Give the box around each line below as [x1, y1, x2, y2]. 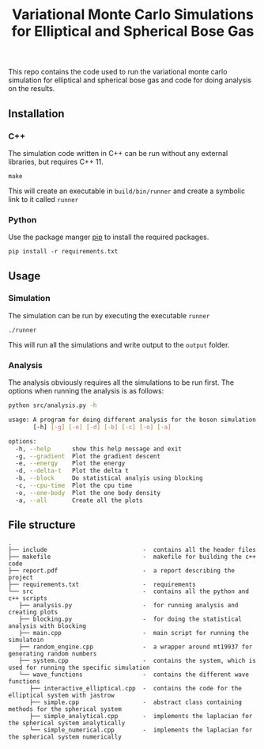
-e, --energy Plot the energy [15, 459, 126, 468]
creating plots [8, 608, 58, 617]
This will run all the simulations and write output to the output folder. [8, 340, 230, 349]
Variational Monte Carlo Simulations [11, 6, 255, 24]
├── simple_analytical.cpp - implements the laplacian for [28, 713, 253, 720]
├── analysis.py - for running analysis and [18, 602, 239, 610]
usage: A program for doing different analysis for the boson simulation [8, 416, 257, 424]
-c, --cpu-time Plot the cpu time [15, 481, 133, 490]
